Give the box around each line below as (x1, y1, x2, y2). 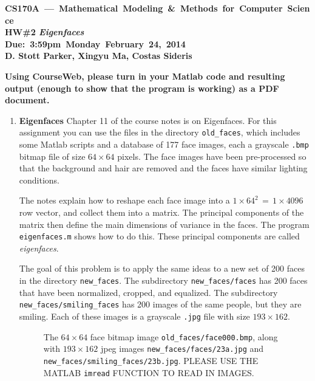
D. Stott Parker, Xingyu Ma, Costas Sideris (5, 49, 192, 62)
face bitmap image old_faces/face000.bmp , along (90, 330, 278, 343)
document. (5, 94, 50, 106)
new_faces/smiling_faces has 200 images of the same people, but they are (19, 298, 302, 311)
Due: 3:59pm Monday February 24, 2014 (5, 37, 186, 50)
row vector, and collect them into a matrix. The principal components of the (19, 206, 304, 219)
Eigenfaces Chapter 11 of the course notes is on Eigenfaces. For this (19, 114, 277, 126)
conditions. (19, 173, 60, 186)
